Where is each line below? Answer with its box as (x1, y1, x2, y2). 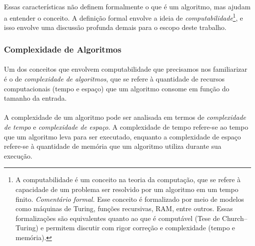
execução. (4, 150, 32, 161)
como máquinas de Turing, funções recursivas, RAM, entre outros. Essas (15, 203, 233, 214)
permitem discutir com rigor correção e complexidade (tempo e (46, 222, 235, 233)
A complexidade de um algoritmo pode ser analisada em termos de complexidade (4, 112, 246, 122)
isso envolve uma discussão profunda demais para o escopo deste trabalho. (4, 22, 227, 32)
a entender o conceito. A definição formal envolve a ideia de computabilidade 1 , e (4, 11, 243, 23)
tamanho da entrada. (4, 93, 67, 103)
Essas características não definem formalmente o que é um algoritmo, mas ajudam (4, 1, 251, 11)
